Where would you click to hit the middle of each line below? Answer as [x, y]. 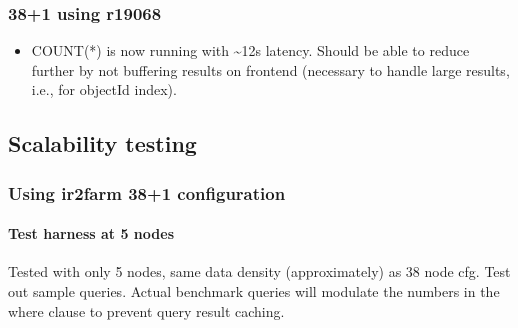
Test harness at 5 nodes [91, 233]
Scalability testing [102, 143]
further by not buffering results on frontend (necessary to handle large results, [270, 69]
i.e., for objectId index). [104, 89]
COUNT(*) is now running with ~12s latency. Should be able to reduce [250, 50]
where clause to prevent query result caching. [146, 310]
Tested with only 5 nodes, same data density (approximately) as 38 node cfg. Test [259, 271]
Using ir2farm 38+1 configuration [147, 192]
